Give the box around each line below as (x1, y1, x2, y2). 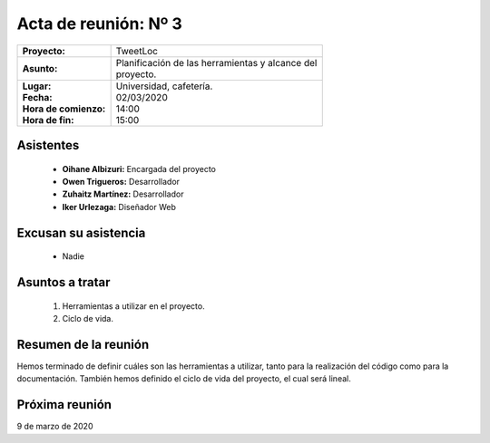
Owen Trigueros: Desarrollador (62, 176, 181, 187)
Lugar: (22, 80, 52, 92)
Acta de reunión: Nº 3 (16, 14, 183, 34)
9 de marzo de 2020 (16, 421, 93, 432)
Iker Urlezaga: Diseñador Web (62, 201, 177, 212)
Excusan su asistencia (16, 225, 146, 240)
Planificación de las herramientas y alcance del (115, 56, 318, 69)
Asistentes (16, 137, 80, 153)
